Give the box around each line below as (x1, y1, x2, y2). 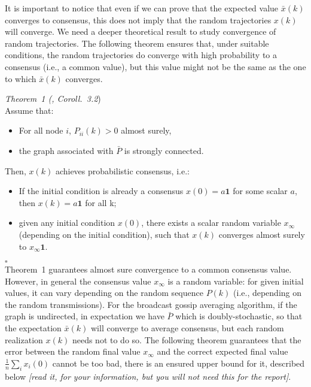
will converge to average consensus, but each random (91, 322, 284, 334)
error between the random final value (5, 345, 141, 358)
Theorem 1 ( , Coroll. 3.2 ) (5, 92, 101, 105)
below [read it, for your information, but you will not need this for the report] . (5, 370, 291, 382)
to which (5, 72, 36, 84)
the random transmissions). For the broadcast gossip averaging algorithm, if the (5, 298, 297, 310)
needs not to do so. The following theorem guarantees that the (72, 333, 301, 346)
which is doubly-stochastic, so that (175, 310, 303, 322)
